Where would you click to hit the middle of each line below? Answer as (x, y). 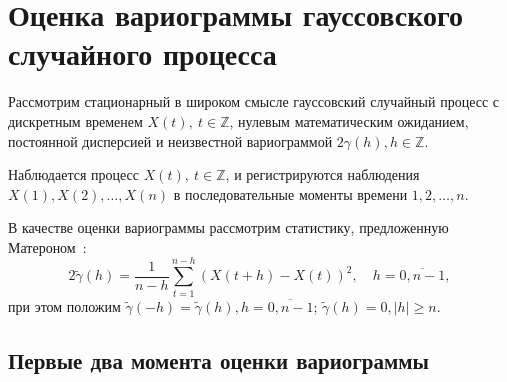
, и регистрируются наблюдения (322, 174)
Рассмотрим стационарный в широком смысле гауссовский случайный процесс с (254, 101)
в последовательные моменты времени (290, 193)
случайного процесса (142, 53)
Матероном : (47, 246)
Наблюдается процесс (73, 174)
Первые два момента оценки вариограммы (219, 359)
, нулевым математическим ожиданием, (349, 120)
